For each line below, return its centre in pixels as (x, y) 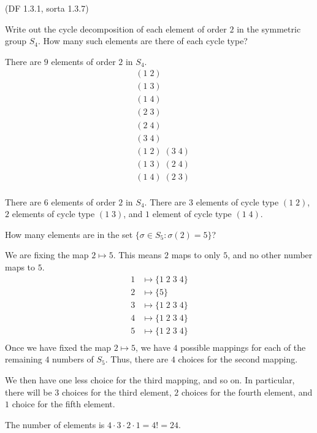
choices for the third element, (116, 392)
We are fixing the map (47, 255)
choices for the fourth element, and (247, 392)
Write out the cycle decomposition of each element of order (116, 29)
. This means (137, 255)
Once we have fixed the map (58, 347)
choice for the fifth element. (63, 404)
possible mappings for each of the (243, 347)
